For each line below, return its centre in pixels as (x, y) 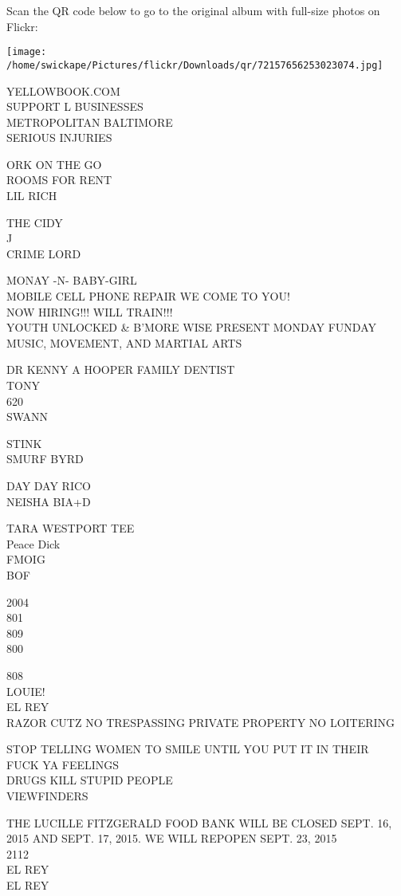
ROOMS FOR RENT (59, 180)
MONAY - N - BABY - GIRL (72, 280)
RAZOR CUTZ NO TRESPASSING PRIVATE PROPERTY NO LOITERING (201, 722)
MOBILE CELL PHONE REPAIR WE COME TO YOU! (148, 296)
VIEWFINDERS (47, 796)
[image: (27, 52)
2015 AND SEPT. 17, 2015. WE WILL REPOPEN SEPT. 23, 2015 (172, 838)
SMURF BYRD (45, 459)
